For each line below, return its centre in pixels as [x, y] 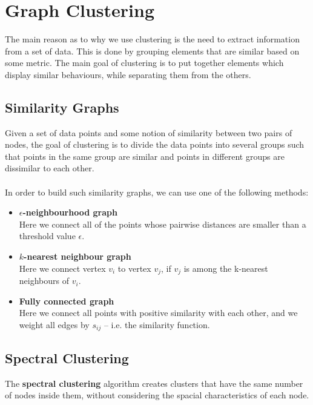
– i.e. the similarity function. [157, 324]
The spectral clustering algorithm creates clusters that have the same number [154, 383]
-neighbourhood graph [70, 212]
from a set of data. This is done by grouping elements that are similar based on [152, 51]
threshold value [47, 236]
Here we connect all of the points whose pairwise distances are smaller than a [163, 224]
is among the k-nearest [226, 268]
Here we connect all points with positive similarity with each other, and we [158, 313]
